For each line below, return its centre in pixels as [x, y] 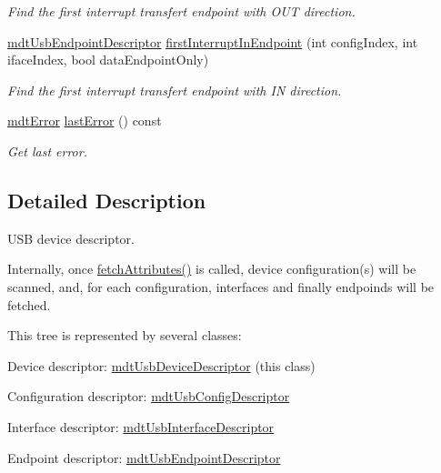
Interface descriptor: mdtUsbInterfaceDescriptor [141, 426]
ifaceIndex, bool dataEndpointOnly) [108, 60]
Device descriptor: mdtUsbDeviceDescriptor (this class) [161, 365]
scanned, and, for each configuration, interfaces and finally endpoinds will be [221, 286]
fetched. [29, 304]
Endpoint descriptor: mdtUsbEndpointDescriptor [144, 457]
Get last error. [47, 151]
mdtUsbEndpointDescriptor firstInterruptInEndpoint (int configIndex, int [213, 41]
